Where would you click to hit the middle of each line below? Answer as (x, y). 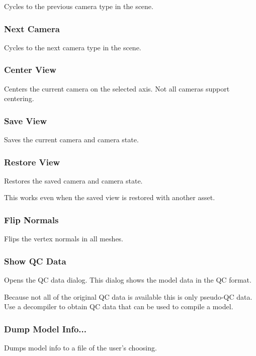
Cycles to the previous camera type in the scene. (79, 6)
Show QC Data (35, 261)
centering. (19, 98)
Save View (26, 120)
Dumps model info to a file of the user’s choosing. (80, 348)
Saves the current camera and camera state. (71, 140)
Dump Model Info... (46, 329)
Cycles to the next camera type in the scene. (73, 47)
